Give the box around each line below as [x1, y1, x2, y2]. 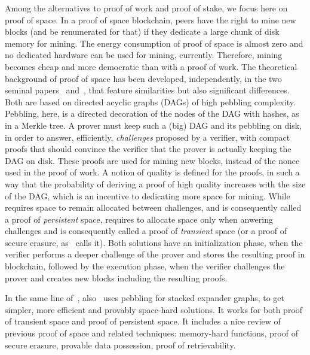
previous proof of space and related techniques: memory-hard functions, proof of [5, 327, 298, 339]
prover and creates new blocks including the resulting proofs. [5, 271, 228, 284]
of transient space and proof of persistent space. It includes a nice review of [5, 315, 281, 327]
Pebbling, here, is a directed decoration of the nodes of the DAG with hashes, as [5, 107, 299, 120]
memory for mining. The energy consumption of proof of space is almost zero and [5, 37, 303, 49]
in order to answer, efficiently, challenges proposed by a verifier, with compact [5, 131, 290, 143]
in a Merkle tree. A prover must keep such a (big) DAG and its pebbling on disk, [5, 119, 302, 131]
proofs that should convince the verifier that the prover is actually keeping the [5, 142, 291, 155]
